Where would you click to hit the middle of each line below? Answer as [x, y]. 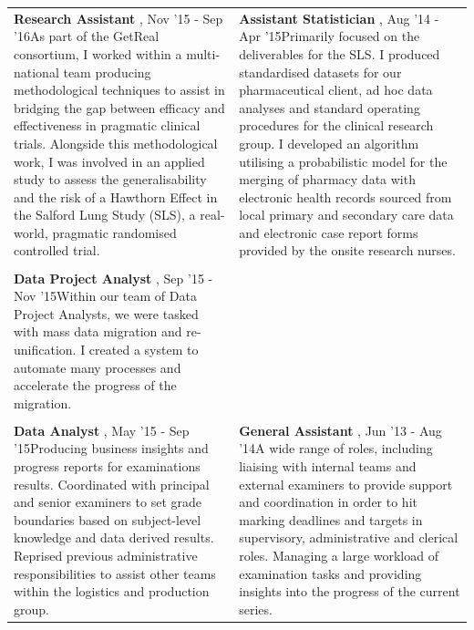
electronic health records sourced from [345, 196]
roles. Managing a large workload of [339, 555]
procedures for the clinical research [336, 125]
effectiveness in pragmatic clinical [107, 125]
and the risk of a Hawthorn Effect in [116, 196]
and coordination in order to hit [328, 502]
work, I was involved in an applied [109, 161]
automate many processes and [98, 367]
